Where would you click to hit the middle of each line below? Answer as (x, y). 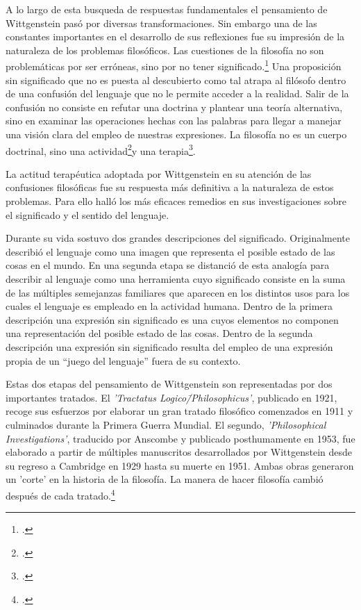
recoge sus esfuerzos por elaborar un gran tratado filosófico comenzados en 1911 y (179, 411)
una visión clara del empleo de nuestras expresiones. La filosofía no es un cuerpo (176, 134)
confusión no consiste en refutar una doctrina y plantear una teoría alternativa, (174, 107)
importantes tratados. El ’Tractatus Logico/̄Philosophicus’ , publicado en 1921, (171, 397)
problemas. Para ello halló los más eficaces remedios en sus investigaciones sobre (176, 201)
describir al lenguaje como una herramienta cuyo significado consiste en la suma (176, 279)
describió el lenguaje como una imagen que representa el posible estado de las (170, 251)
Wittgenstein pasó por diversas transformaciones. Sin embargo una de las (161, 23)
